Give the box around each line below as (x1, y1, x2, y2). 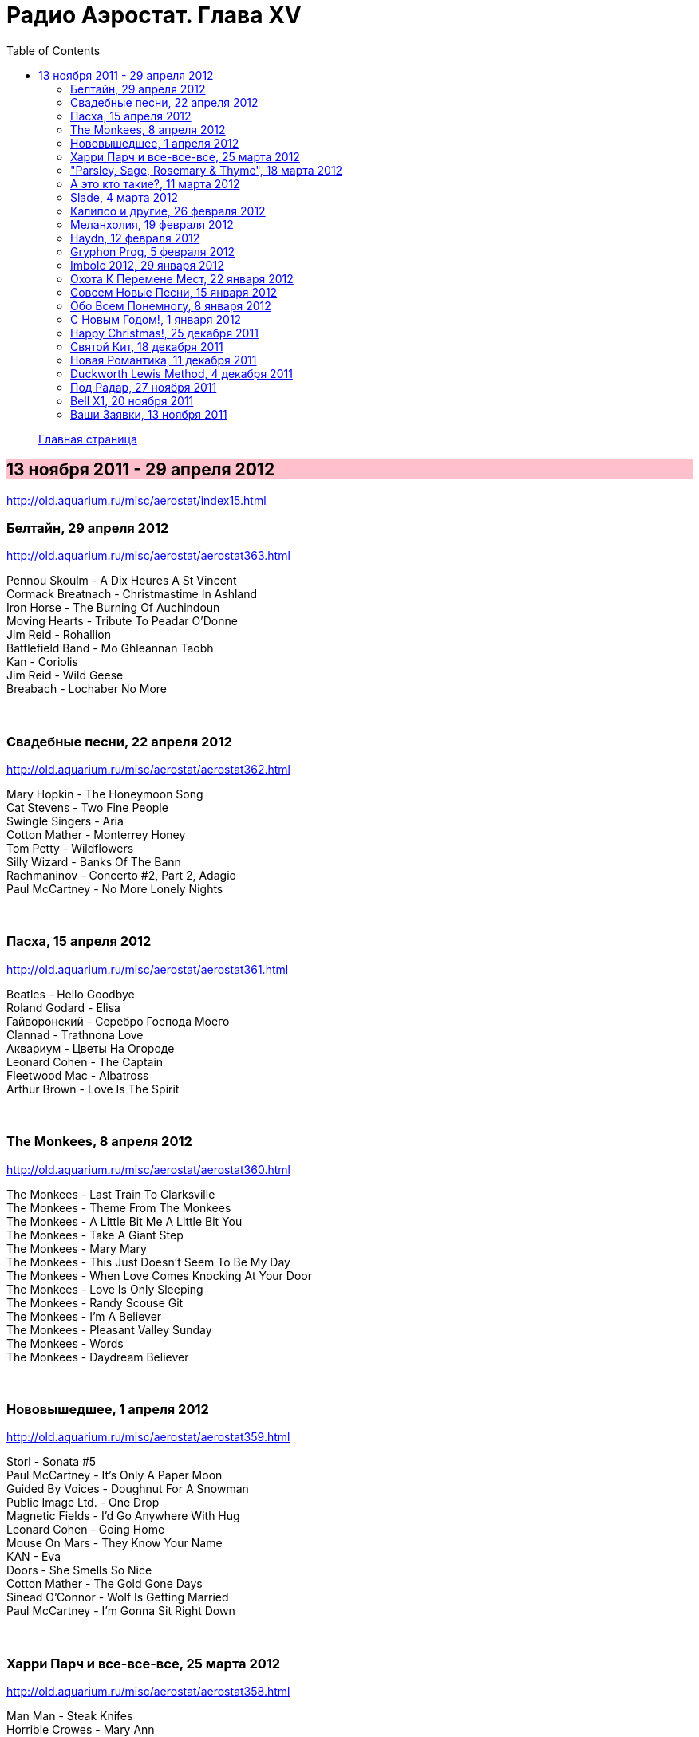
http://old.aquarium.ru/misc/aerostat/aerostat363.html (6, 549, 290, 563)
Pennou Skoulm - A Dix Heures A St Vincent (6, 573, 237, 588)
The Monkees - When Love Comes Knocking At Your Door (6, 1268, 312, 1282)
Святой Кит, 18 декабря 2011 (70, 339, 223, 353)
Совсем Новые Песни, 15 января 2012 (70, 285, 278, 299)
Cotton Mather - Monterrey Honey (6, 828, 186, 842)
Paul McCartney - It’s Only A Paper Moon (6, 1468, 223, 1483)
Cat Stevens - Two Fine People (6, 801, 168, 815)
